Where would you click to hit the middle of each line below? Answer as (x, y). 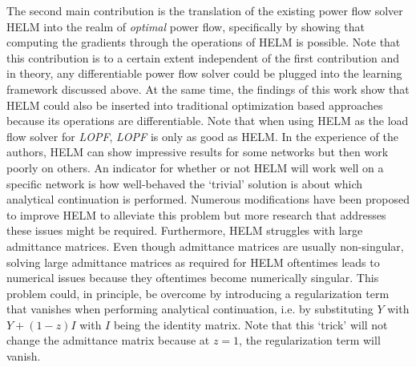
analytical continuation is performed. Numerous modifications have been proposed (208, 199)
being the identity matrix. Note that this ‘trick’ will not (250, 324)
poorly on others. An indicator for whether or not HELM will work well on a (195, 167)
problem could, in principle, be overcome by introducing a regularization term (198, 293)
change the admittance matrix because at (108, 340)
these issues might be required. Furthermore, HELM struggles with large (185, 230)
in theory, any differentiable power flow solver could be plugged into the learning (204, 73)
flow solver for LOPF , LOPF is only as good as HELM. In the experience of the (202, 136)
